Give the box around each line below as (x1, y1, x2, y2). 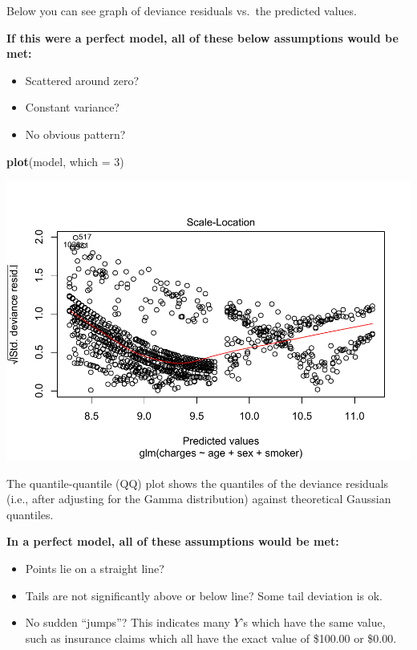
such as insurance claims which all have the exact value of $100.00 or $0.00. (25, 629, 397, 646)
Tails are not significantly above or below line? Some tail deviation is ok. (25, 587, 383, 603)
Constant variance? (25, 99, 119, 116)
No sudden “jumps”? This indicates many (25, 614, 230, 631)
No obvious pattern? (25, 125, 126, 142)
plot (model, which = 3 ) (6, 152, 124, 169)
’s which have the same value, (240, 614, 386, 631)
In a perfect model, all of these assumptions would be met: (6, 533, 339, 550)
